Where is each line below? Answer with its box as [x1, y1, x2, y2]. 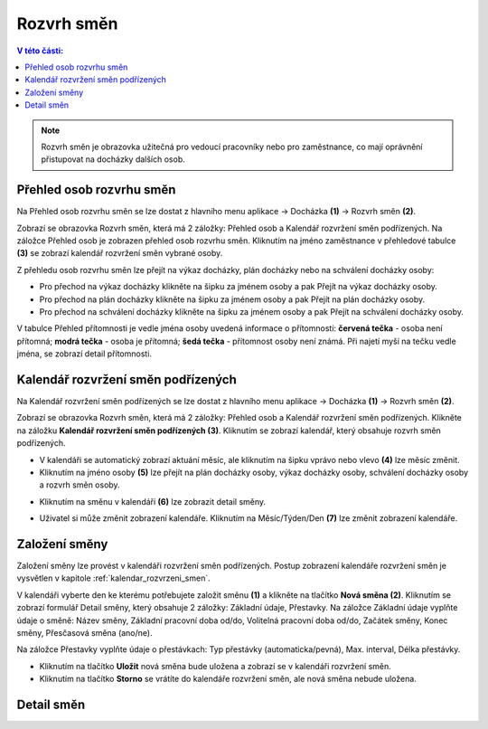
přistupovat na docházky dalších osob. [41, 154, 185, 165]
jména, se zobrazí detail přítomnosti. [16, 348, 153, 359]
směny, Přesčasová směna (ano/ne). [16, 627, 153, 638]
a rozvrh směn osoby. [39, 479, 121, 490]
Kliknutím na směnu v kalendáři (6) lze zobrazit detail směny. [39, 496, 267, 507]
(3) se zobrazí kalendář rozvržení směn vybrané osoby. [16, 248, 223, 259]
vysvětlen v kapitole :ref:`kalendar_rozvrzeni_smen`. [16, 573, 211, 583]
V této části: [16, 45, 63, 56]
